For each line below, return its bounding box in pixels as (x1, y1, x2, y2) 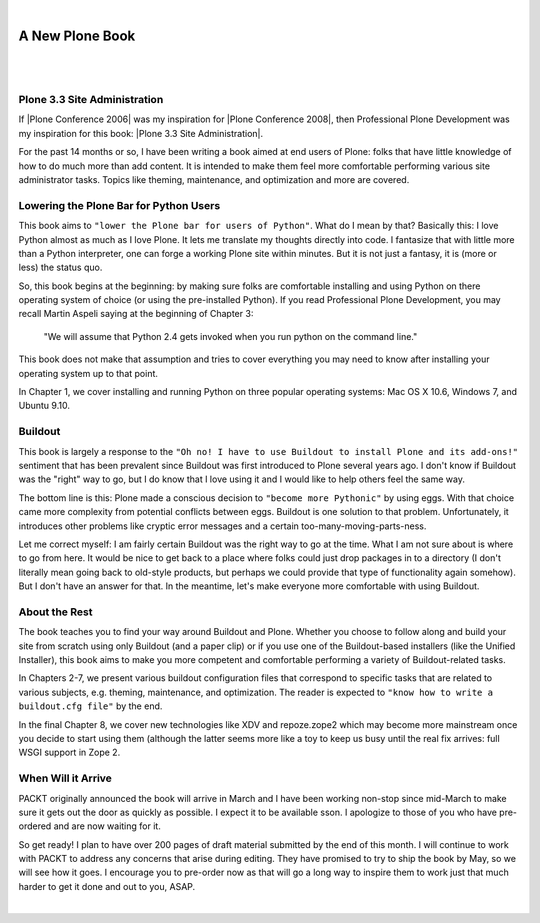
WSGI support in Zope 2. (18, 746, 121, 759)
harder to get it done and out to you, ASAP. (18, 880, 196, 892)
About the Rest (18, 605, 93, 619)
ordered (18, 820, 52, 832)
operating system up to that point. (18, 367, 159, 379)
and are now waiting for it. (53, 820, 162, 832)
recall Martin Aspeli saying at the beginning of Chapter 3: (18, 308, 254, 320)
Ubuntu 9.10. (18, 400, 70, 412)
